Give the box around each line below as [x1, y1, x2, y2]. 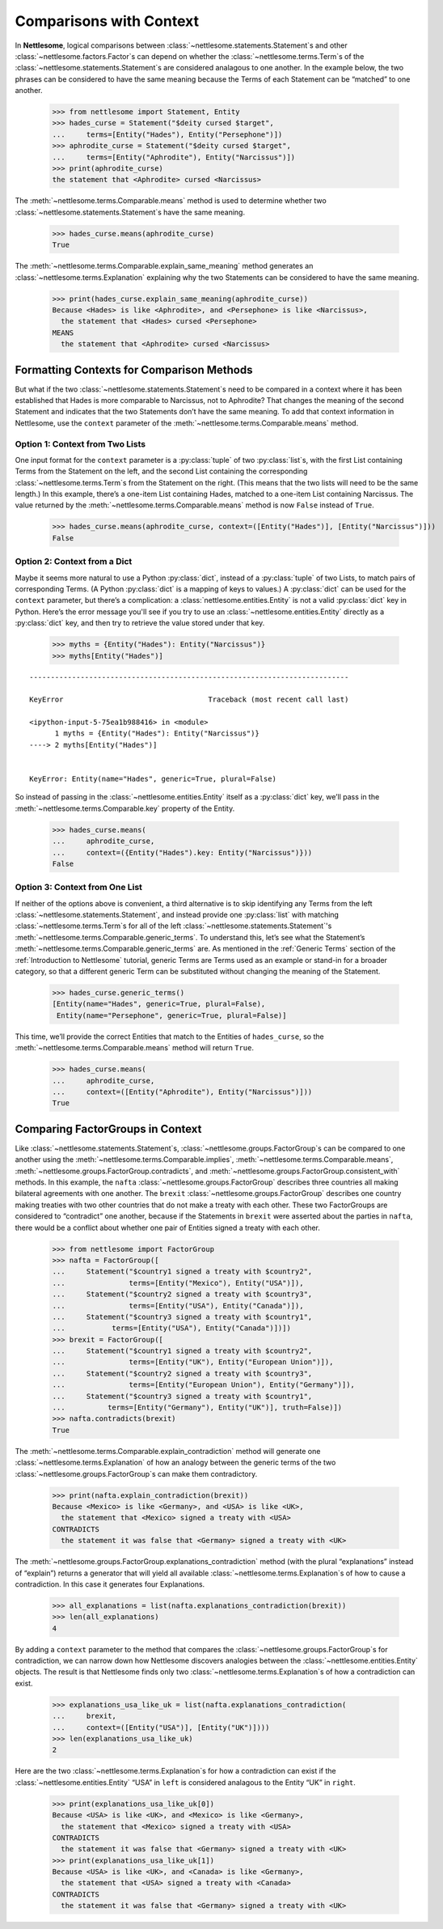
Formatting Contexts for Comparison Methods [15, 362, 253, 376]
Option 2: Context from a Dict [15, 556, 133, 567]
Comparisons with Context [15, 12, 200, 30]
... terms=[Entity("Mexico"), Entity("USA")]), [52, 1278, 304, 1287]
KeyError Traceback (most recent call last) [29, 695, 349, 704]
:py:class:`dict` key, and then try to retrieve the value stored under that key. [15, 618, 265, 628]
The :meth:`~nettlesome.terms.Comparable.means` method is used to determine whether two [15, 196, 327, 206]
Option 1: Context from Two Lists [15, 438, 146, 449]
